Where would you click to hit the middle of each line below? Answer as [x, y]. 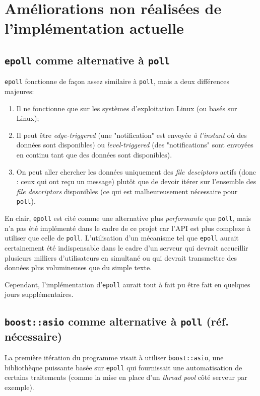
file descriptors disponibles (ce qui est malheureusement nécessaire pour [127, 191]
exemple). [19, 387]
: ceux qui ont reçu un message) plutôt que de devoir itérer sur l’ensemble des [136, 181]
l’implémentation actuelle [94, 28]
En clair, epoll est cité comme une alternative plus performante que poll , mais [128, 218]
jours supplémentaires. [39, 294]
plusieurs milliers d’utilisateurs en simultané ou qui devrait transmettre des [121, 257]
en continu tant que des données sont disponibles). [94, 154]
